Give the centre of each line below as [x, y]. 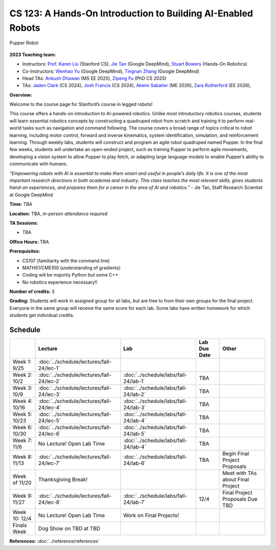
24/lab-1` [134, 382]
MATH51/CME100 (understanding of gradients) [72, 268]
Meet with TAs [240, 473]
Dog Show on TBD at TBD [70, 528]
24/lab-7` [134, 502]
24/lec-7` [50, 463]
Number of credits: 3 [32, 291]
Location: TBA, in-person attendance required [59, 214]
